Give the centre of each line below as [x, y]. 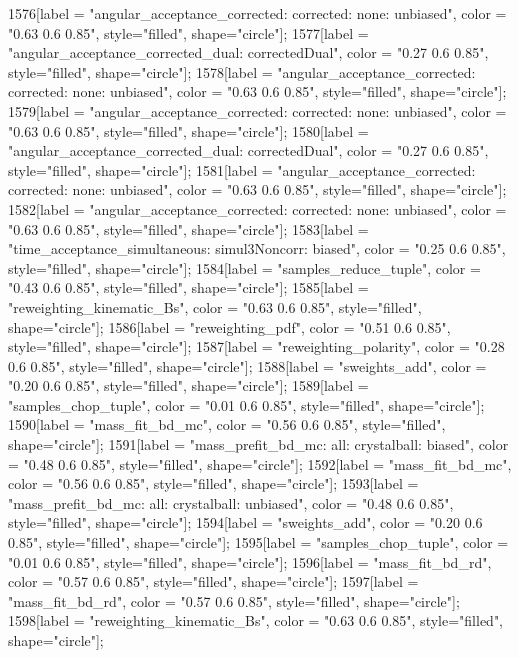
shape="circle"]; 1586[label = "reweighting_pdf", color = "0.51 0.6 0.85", [229, 326]
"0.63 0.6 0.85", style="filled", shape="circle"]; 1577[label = [188, 32]
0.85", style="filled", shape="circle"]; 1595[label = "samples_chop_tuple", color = [258, 542]
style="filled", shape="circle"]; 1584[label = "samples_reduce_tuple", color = [244, 267]
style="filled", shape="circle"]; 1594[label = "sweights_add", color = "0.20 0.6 [245, 522]
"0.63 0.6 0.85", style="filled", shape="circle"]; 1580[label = [188, 130]
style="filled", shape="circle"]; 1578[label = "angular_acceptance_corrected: [242, 71]
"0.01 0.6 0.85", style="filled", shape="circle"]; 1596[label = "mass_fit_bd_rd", [250, 561]
